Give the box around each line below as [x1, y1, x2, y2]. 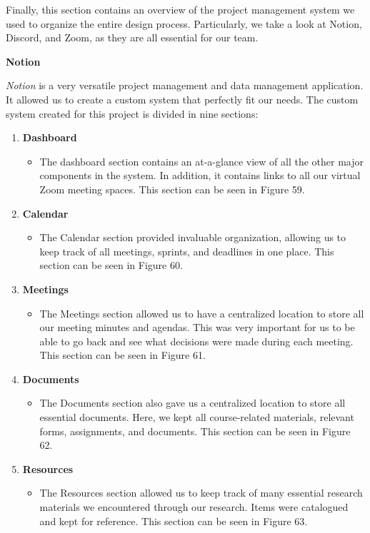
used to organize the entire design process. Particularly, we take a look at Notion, [6, 16, 362, 31]
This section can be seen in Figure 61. [39, 347, 206, 362]
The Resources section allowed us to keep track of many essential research [39, 485, 363, 500]
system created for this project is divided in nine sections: [6, 106, 259, 121]
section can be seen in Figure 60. [39, 258, 183, 273]
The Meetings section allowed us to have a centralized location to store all [39, 305, 364, 320]
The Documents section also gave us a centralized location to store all [39, 395, 346, 410]
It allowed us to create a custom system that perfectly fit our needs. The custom [6, 91, 359, 106]
